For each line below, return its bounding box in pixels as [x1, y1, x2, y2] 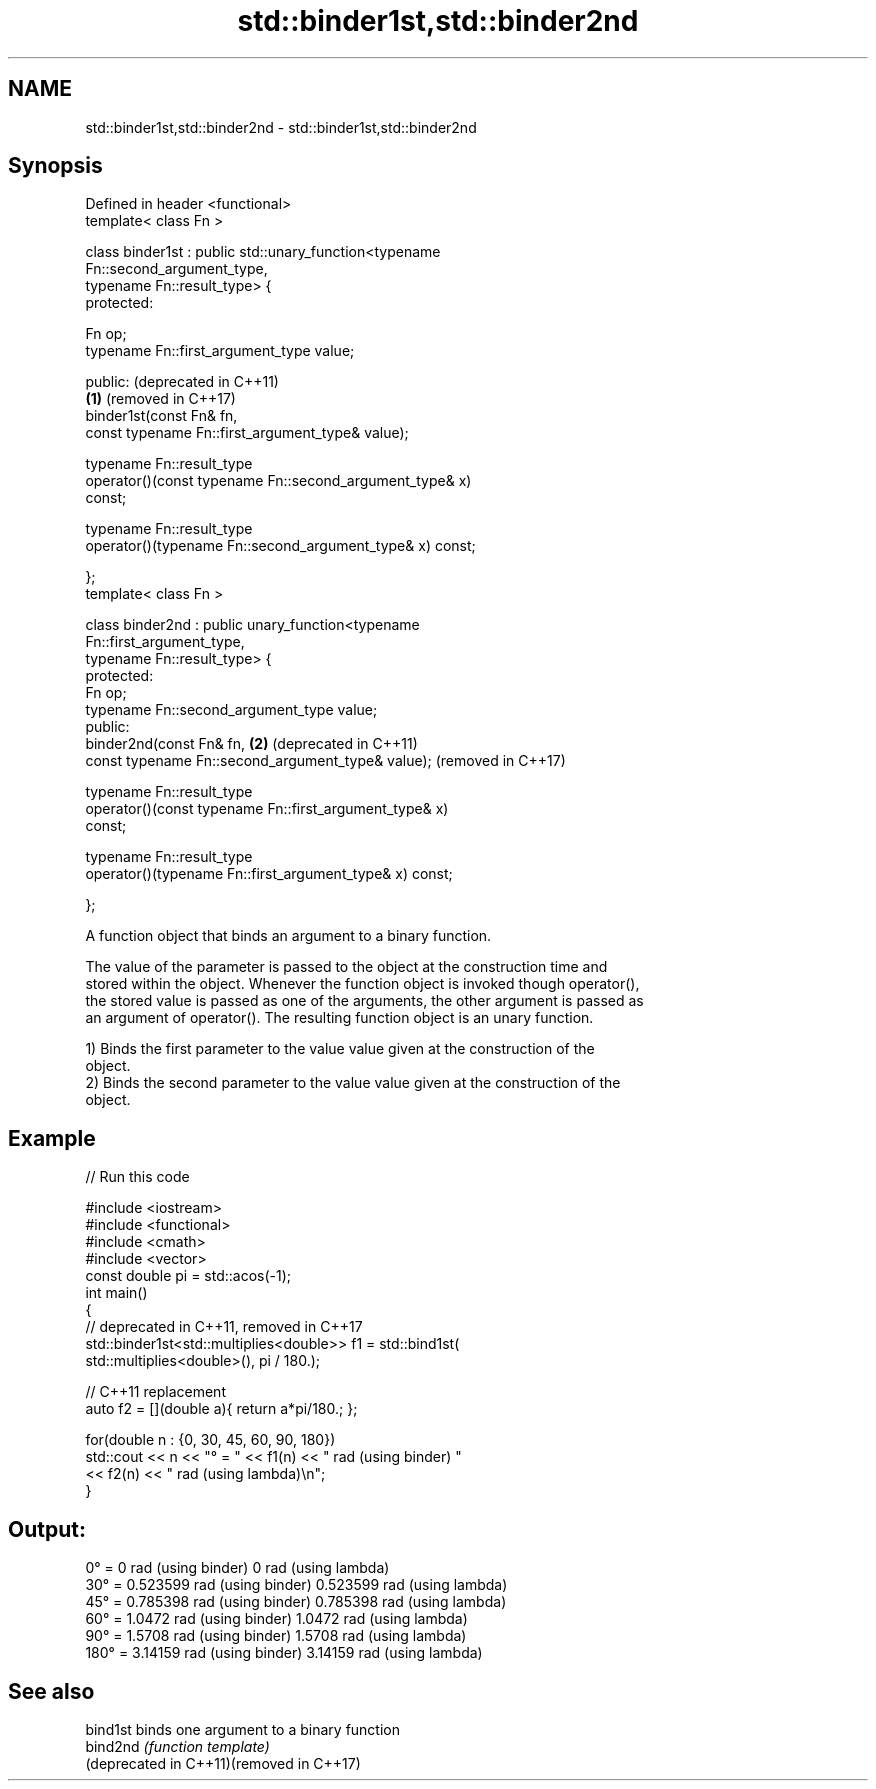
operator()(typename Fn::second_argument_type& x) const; [85, 537, 476, 555]
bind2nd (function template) [85, 1737, 270, 1755]
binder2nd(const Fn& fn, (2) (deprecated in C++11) [85, 735, 418, 753]
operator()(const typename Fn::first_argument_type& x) [85, 800, 449, 818]
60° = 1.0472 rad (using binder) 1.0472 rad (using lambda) [85, 1610, 468, 1628]
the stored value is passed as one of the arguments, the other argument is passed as [85, 992, 644, 1010]
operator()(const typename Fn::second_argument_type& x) [85, 472, 472, 490]
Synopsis [8, 153, 103, 179]
